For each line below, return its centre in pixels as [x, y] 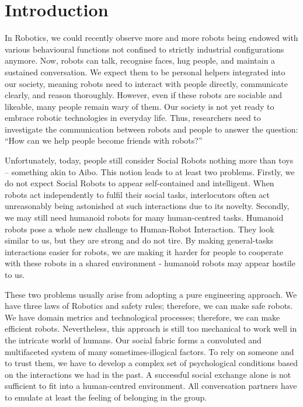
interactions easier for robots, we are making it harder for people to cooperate [144, 251]
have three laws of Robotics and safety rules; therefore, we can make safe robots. [149, 306]
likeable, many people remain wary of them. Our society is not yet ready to [140, 106]
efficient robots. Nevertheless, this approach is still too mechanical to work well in [151, 328]
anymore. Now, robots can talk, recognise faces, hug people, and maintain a [140, 60]
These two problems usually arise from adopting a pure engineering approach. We [151, 294]
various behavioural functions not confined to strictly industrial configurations [144, 49]
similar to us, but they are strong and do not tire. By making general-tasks [139, 240]
